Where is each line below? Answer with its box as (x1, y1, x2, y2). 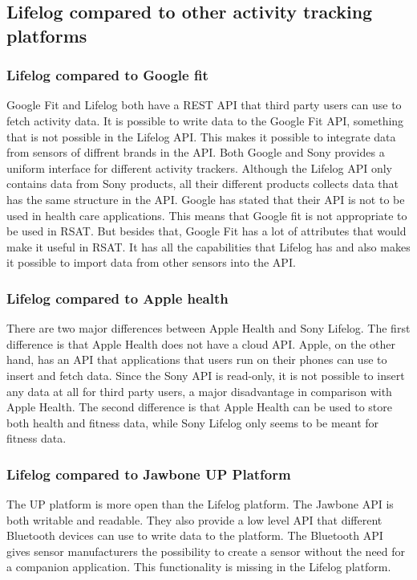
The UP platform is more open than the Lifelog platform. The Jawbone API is (6, 496, 394, 513)
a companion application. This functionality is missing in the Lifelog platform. (6, 558, 391, 575)
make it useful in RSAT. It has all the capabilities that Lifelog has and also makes (6, 238, 411, 255)
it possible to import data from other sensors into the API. (6, 254, 296, 271)
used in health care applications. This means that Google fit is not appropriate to (6, 206, 407, 223)
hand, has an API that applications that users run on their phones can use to (6, 351, 387, 368)
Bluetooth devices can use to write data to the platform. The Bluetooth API (6, 527, 383, 544)
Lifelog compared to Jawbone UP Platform (6, 464, 291, 484)
